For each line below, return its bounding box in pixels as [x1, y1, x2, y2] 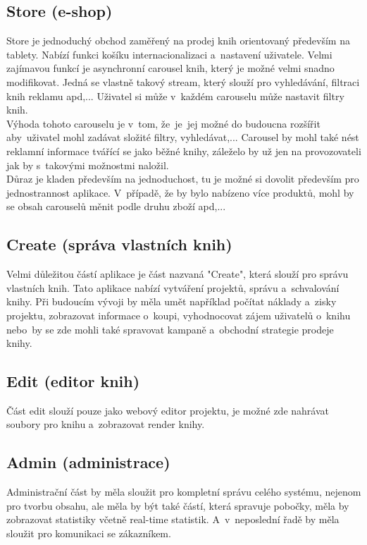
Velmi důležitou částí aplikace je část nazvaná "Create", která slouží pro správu [6, 267, 349, 281]
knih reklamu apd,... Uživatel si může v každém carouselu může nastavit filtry [6, 88, 344, 103]
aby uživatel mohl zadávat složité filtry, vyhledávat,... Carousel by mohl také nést [6, 130, 359, 145]
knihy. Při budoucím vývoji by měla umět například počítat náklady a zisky [6, 294, 337, 309]
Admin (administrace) [6, 451, 170, 473]
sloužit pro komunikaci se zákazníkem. [6, 526, 171, 541]
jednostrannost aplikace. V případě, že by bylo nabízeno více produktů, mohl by [6, 185, 354, 200]
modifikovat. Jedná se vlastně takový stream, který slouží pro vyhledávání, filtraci [6, 74, 360, 89]
